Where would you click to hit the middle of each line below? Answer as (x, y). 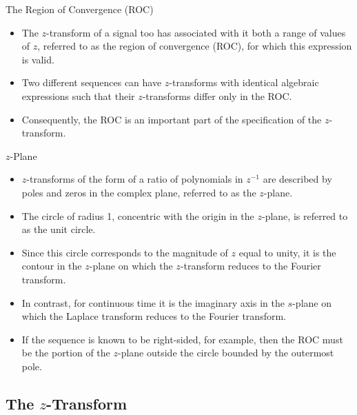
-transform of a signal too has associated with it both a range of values (196, 32)
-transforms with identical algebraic (244, 82)
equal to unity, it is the (287, 252)
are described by (297, 179)
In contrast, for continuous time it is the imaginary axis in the (153, 302)
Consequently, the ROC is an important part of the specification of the (172, 119)
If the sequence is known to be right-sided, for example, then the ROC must (182, 339)
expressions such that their (78, 95)
